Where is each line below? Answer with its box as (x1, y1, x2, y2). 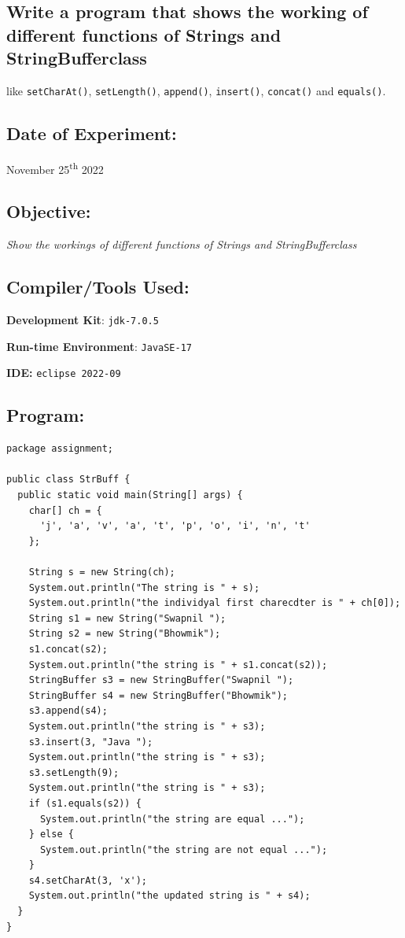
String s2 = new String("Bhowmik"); (28, 628, 221, 640)
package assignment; (6, 443, 114, 455)
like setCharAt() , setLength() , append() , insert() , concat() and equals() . (6, 82, 386, 98)
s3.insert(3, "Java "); (28, 736, 153, 748)
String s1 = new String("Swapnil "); (28, 612, 226, 624)
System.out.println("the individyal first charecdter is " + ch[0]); (28, 597, 401, 609)
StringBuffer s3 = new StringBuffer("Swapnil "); (28, 674, 294, 686)
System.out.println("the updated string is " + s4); (28, 890, 311, 902)
